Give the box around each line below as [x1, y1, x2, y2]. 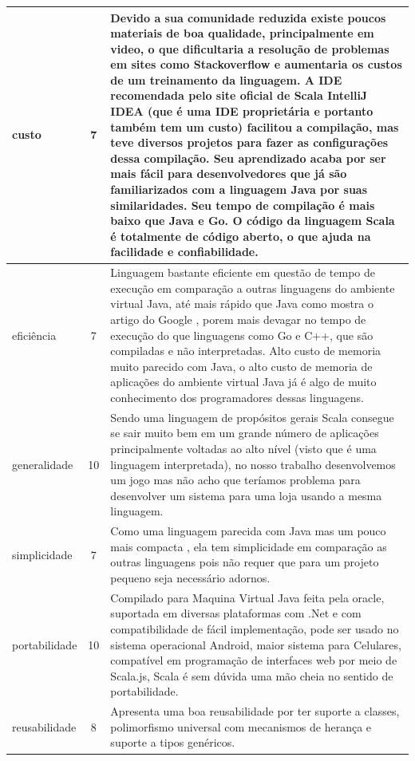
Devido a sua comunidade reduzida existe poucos [110, 9, 386, 26]
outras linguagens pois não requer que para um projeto [110, 554, 379, 570]
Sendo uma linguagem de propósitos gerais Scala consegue [110, 408, 394, 425]
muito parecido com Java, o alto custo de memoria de [110, 357, 373, 374]
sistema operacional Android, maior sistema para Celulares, [110, 636, 401, 653]
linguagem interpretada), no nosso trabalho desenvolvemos [110, 455, 396, 472]
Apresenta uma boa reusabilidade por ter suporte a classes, [110, 703, 400, 720]
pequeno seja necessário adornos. [110, 570, 271, 586]
